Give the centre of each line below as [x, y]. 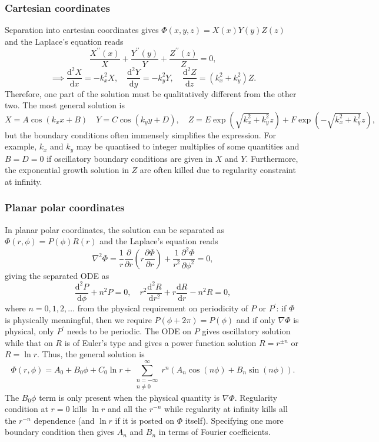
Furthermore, [274, 158]
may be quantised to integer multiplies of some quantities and [188, 146]
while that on [29, 342]
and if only [256, 319]
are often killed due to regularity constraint [218, 170]
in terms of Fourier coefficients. [215, 432]
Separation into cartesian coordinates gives [82, 30]
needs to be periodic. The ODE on [129, 331]
